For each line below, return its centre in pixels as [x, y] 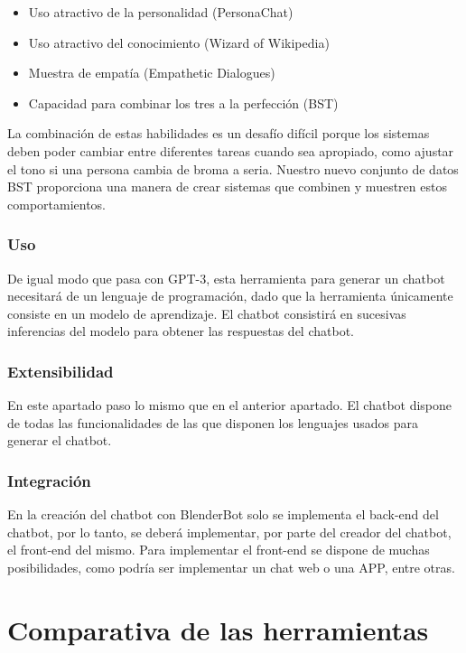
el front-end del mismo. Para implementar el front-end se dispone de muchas [219, 550]
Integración [49, 480]
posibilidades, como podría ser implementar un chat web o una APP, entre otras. [231, 567]
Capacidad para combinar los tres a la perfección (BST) [183, 103]
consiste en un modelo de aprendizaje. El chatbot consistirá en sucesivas [207, 313]
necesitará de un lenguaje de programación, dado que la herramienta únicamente [230, 296]
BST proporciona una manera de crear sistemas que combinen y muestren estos [227, 187]
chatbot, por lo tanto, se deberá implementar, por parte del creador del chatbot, [229, 532]
